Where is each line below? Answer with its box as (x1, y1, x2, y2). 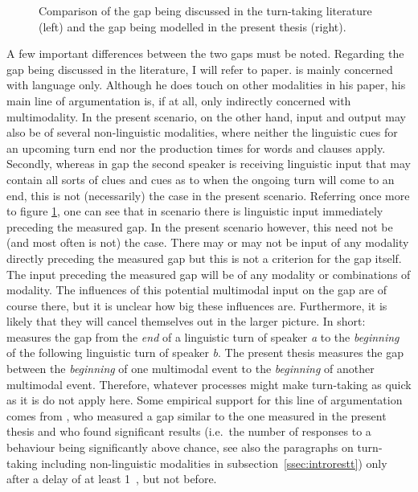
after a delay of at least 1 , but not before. (6, 470, 217, 487)
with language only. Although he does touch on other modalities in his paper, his (6, 76, 406, 93)
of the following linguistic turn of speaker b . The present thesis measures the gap (6, 344, 404, 361)
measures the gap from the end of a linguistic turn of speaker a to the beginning (6, 328, 400, 345)
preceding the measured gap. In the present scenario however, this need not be (6, 218, 393, 235)
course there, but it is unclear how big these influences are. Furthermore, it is (6, 297, 387, 314)
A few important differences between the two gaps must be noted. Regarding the (6, 45, 404, 62)
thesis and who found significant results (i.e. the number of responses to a (6, 423, 371, 440)
